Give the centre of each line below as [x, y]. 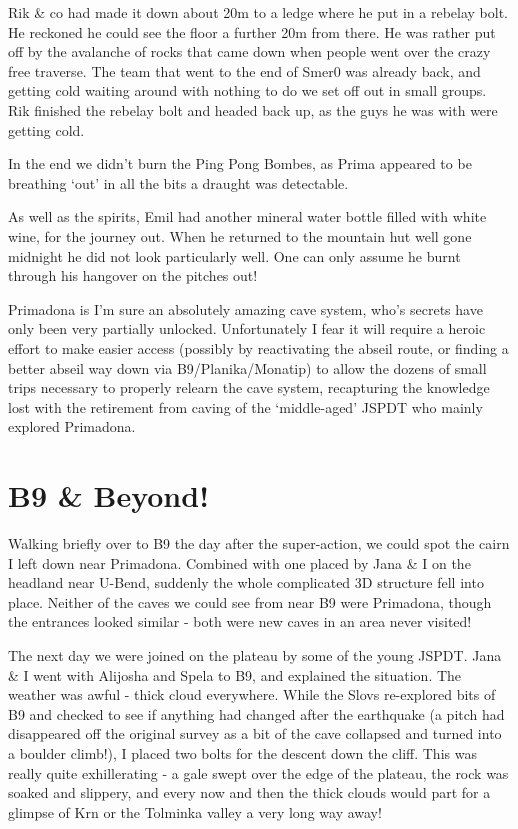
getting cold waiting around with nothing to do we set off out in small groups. [247, 90]
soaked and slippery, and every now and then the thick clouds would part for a [249, 792]
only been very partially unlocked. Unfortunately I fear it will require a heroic [247, 328]
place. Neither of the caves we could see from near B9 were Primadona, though [250, 601]
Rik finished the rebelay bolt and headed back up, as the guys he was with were [253, 109]
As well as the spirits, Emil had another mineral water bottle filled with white [247, 216]
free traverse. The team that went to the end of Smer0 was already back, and [244, 70]
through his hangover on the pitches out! [133, 275]
